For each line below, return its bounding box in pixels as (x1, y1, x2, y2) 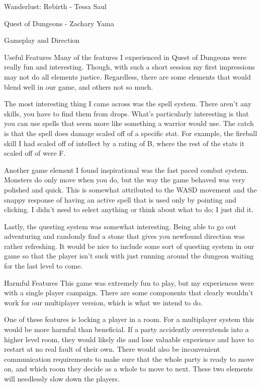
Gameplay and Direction (4, 35, 80, 45)
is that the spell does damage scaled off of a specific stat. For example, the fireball (4, 127, 257, 138)
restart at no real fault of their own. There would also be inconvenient (4, 344, 220, 354)
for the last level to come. (4, 261, 83, 271)
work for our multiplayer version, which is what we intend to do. (4, 297, 203, 307)
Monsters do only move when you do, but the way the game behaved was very (4, 174, 245, 185)
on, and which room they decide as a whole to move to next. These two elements (4, 363, 253, 374)
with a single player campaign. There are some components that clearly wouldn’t (4, 287, 253, 298)
